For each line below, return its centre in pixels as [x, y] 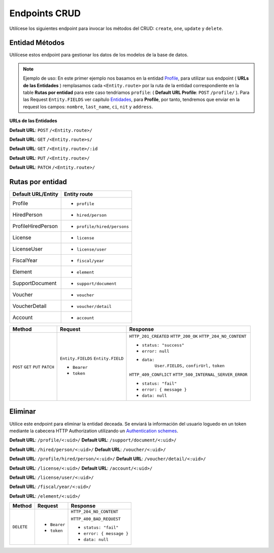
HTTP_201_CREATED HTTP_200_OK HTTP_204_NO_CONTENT [188, 337]
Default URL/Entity [35, 194]
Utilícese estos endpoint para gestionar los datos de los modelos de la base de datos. [99, 55]
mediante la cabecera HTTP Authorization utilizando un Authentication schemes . [94, 431]
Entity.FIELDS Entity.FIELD [92, 358]
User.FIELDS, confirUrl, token [190, 366]
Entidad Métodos [37, 43]
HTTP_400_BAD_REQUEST [96, 519]
